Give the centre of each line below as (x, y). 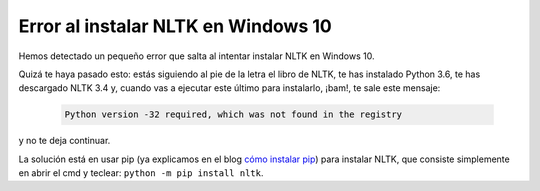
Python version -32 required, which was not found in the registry (233, 114)
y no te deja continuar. (64, 141)
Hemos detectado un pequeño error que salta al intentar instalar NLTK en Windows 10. (196, 56)
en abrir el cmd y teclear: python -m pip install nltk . (141, 173)
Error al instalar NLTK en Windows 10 (175, 26)
